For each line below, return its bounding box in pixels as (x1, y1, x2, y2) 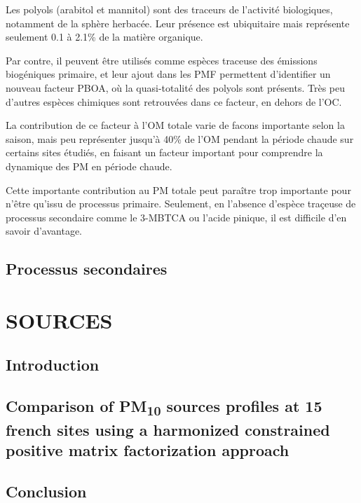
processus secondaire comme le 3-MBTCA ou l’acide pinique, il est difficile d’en (6, 209, 347, 224)
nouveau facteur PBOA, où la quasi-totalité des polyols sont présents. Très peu (6, 80, 346, 95)
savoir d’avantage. (6, 223, 83, 238)
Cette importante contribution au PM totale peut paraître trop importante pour (6, 182, 351, 197)
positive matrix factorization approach (6, 439, 290, 461)
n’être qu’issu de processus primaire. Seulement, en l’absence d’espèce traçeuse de (6, 196, 356, 211)
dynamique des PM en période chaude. (6, 158, 172, 173)
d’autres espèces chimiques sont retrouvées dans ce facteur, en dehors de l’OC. (6, 94, 342, 109)
